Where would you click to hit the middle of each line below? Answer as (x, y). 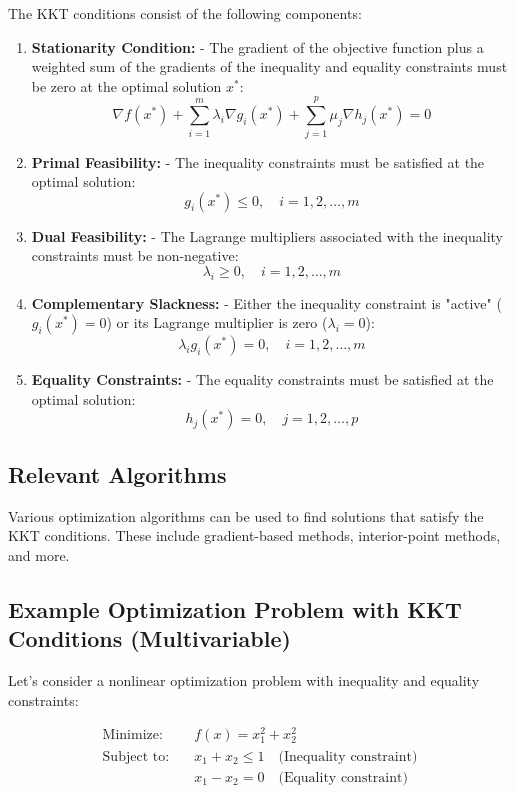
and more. (39, 554)
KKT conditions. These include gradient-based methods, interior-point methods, (254, 535)
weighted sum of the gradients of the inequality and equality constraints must (269, 66)
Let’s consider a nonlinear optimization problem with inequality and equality (244, 680)
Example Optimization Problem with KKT (235, 608)
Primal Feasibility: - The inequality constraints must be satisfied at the (258, 161)
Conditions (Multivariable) (149, 638)
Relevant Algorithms (117, 473)
